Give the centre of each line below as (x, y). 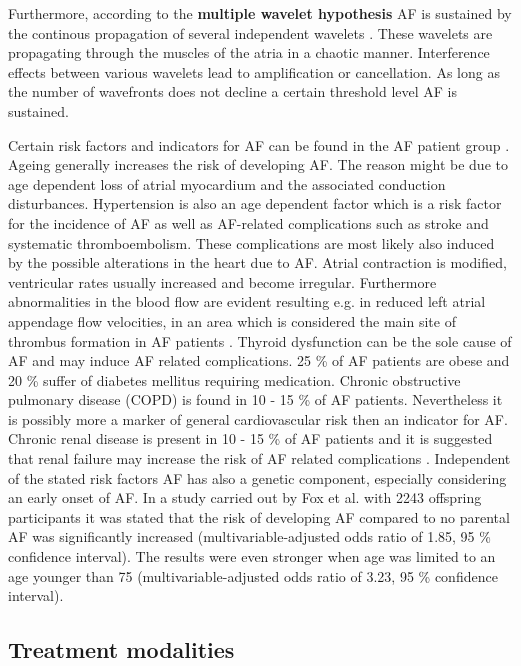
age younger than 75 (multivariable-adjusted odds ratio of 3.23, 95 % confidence (253, 575)
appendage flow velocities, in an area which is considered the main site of (232, 320)
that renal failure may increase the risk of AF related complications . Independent (259, 458)
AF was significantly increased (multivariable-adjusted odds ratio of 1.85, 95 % (249, 536)
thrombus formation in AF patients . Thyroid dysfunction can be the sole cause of (260, 340)
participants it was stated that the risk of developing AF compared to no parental (259, 516)
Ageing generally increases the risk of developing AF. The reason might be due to (258, 164)
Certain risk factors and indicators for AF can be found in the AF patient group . (259, 144)
